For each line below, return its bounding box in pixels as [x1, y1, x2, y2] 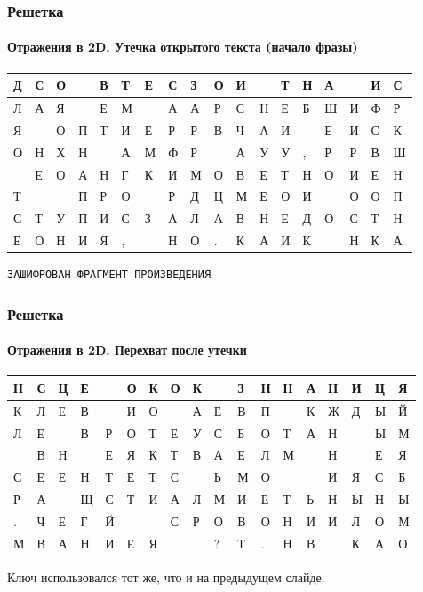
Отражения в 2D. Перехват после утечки [7, 340, 247, 359]
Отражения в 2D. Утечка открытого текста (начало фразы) [7, 37, 358, 56]
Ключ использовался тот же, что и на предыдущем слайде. [7, 567, 325, 586]
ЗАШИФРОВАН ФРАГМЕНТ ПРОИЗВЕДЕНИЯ [7, 268, 211, 282]
